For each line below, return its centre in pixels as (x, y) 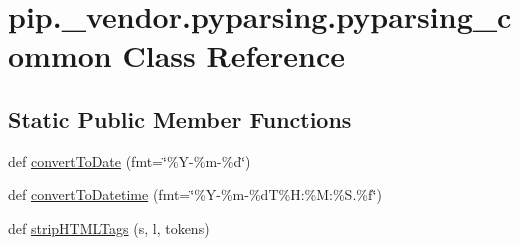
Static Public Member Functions (180, 118)
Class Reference (233, 55)
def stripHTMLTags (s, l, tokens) (109, 227)
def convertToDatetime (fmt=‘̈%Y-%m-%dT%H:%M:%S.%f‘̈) (195, 194)
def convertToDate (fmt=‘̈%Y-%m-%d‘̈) (129, 160)
